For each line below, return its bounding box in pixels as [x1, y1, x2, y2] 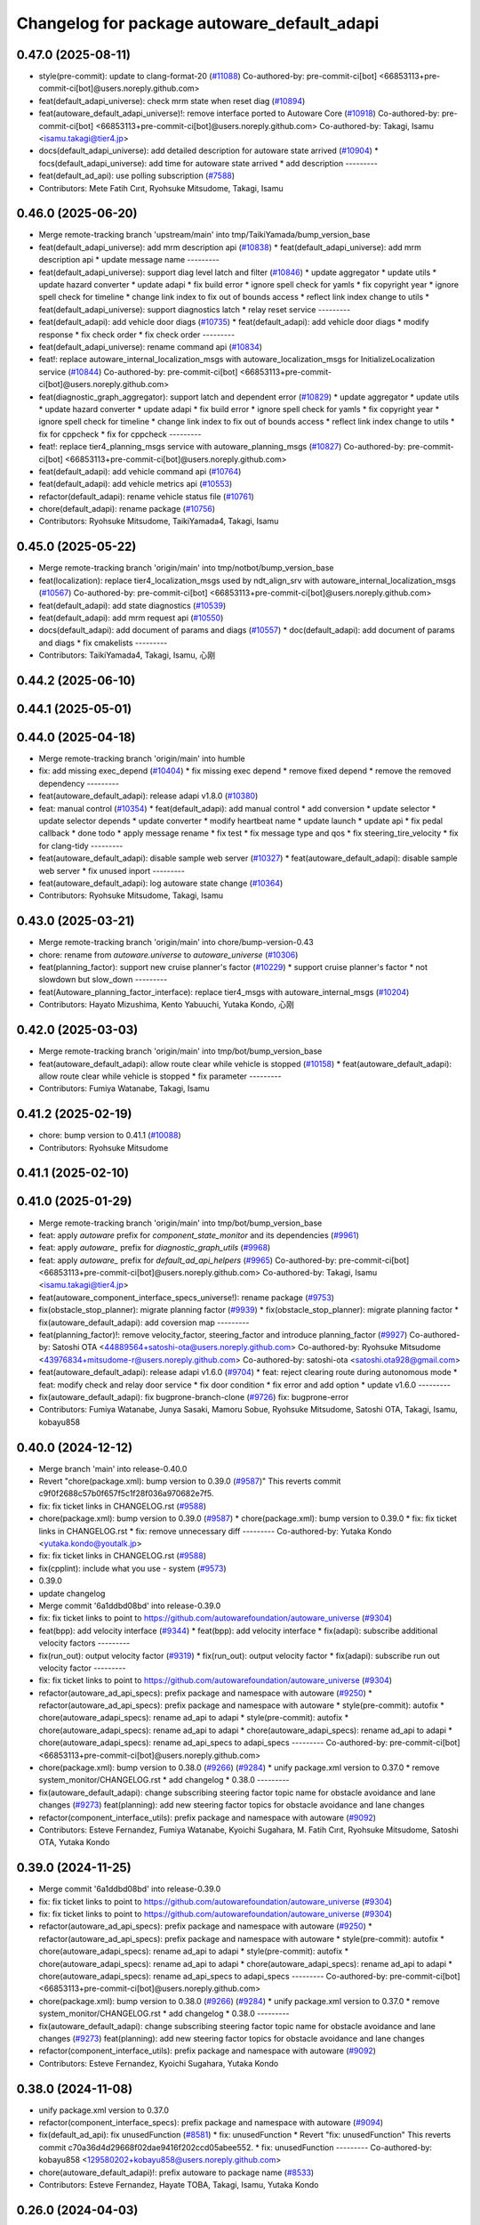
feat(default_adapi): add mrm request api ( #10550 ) [38, 612, 224, 623]
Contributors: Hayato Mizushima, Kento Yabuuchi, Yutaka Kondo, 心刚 [38, 999, 295, 1010]
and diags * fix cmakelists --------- [38, 637, 168, 648]
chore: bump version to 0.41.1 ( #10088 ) [38, 1130, 181, 1141]
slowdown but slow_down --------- [38, 975, 168, 985]
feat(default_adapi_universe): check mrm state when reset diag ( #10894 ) [38, 95, 306, 106]
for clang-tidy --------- [38, 840, 124, 851]
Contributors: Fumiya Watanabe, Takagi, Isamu [38, 1083, 211, 1094]
